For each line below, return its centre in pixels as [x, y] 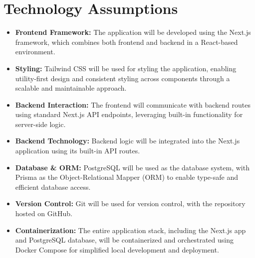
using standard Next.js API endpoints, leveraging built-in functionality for [129, 114]
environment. [35, 52]
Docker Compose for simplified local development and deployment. [117, 249]
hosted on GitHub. [44, 213]
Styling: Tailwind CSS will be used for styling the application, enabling [126, 68]
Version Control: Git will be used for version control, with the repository [130, 203]
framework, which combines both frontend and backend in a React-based [127, 42]
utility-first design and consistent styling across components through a [123, 78]
